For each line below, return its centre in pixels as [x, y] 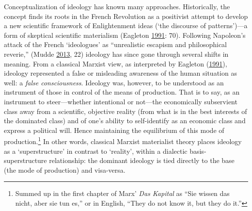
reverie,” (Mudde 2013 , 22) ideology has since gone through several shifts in [116, 54]
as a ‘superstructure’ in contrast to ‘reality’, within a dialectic [96, 151]
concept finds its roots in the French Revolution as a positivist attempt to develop [126, 16]
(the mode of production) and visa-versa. [65, 170]
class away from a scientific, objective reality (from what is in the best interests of [126, 111]
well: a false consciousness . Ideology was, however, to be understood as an [114, 82]
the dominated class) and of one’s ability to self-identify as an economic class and [125, 121]
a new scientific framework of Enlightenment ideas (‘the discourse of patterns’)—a [126, 25]
